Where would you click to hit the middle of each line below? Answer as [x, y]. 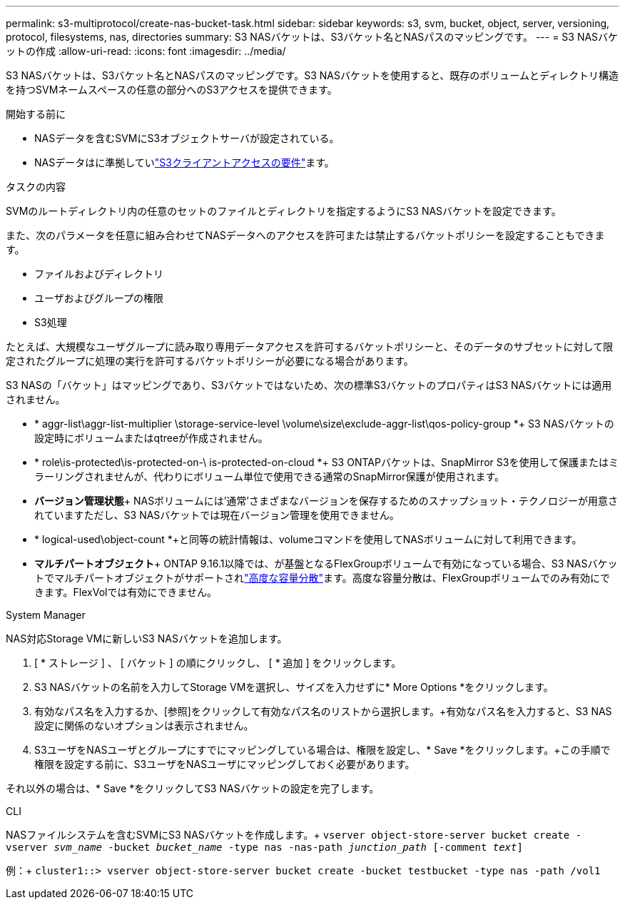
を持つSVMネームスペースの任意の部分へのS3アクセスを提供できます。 [172, 90]
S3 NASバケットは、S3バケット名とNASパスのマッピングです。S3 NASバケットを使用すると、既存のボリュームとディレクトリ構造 [312, 75]
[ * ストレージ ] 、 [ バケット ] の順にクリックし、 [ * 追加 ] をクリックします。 [218, 663]
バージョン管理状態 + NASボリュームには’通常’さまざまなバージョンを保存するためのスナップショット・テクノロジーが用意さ [326, 501]
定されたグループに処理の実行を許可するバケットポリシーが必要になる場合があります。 [210, 361]
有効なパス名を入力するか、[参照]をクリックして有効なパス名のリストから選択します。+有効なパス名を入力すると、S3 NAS [323, 711]
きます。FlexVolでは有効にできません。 [126, 592]
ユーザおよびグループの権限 [99, 298]
